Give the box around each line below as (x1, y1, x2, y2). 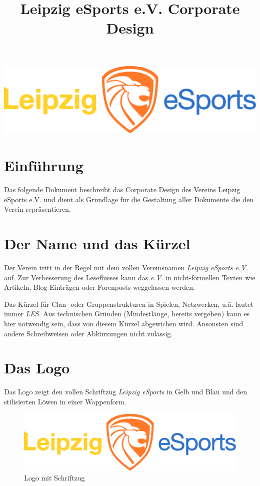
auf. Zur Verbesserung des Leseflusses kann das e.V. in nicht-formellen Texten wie (4, 272, 255, 282)
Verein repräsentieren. (4, 204, 71, 214)
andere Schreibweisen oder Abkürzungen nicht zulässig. (4, 328, 173, 338)
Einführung (4, 155, 83, 176)
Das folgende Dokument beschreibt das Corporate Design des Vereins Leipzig (4, 184, 240, 195)
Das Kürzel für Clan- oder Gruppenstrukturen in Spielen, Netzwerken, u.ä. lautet (4, 298, 253, 309)
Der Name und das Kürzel (4, 233, 190, 254)
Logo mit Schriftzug (24, 472, 85, 483)
